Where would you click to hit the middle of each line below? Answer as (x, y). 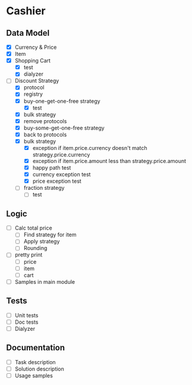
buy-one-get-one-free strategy (62, 101)
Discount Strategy (37, 81)
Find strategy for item (50, 235)
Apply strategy (42, 242)
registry (33, 94)
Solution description (39, 369)
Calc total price (33, 228)
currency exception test (62, 174)
